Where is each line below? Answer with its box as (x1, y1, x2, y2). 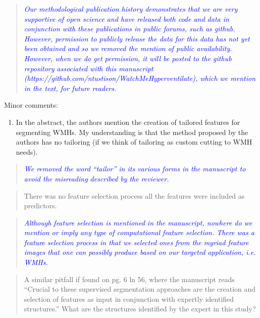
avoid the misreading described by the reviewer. (24, 173, 169, 184)
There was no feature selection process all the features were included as (24, 190, 245, 201)
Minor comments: (4, 100, 58, 110)
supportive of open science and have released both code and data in (24, 13, 229, 24)
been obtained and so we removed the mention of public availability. (24, 43, 232, 54)
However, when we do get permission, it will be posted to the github (24, 53, 232, 63)
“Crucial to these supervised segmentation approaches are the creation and (24, 284, 256, 294)
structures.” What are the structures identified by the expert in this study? (24, 303, 256, 314)
